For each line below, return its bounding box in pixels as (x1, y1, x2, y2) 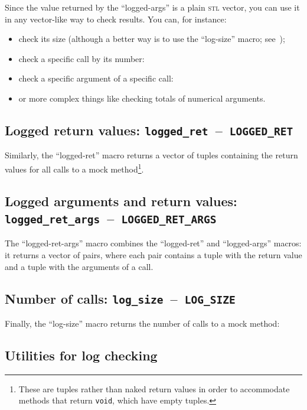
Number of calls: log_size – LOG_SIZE (5, 289, 236, 307)
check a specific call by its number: (18, 52, 145, 64)
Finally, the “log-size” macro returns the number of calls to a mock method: (5, 317, 280, 329)
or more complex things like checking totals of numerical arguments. (18, 92, 266, 104)
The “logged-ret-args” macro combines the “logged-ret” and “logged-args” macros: (5, 237, 302, 249)
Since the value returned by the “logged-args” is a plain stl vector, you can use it (5, 1, 300, 13)
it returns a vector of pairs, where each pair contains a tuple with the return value (5, 248, 302, 261)
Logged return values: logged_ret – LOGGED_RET (5, 121, 293, 139)
